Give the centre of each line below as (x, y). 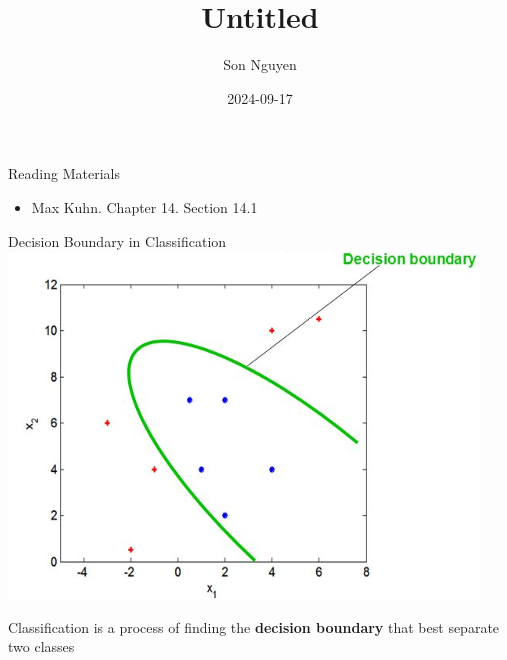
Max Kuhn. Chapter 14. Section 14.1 (144, 206)
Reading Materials (64, 173)
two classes (41, 646)
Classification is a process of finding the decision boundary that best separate (254, 626)
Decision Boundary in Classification (117, 240)
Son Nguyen (260, 64)
